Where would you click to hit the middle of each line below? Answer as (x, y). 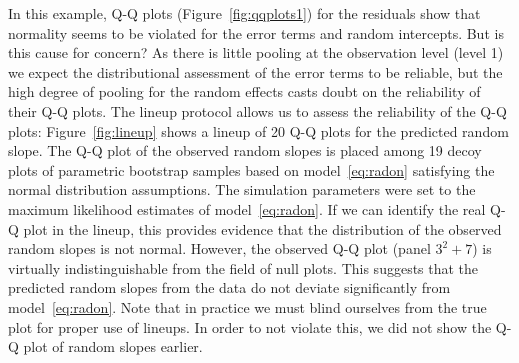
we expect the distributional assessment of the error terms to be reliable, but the (255, 71)
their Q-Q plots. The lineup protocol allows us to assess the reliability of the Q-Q (257, 110)
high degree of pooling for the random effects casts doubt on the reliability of (244, 91)
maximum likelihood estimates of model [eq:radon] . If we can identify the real (247, 208)
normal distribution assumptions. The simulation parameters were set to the (242, 189)
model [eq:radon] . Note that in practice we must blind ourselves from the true (247, 306)
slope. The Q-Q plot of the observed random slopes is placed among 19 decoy (245, 150)
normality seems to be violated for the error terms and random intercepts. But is (256, 32)
